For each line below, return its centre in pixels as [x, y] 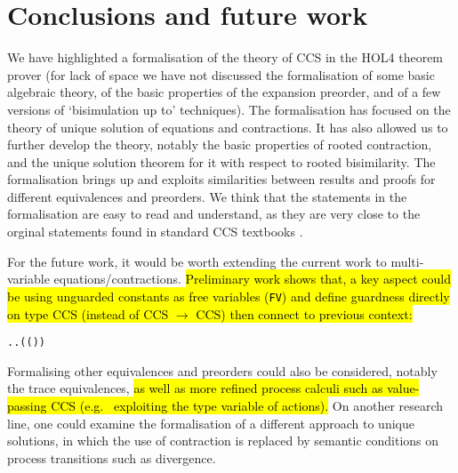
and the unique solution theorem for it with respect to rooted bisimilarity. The [221, 161]
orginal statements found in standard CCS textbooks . [155, 232]
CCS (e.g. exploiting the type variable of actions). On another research [247, 405]
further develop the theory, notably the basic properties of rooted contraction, [220, 144]
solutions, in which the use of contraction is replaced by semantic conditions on [223, 441]
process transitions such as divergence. [112, 457]
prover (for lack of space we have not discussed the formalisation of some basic [221, 74]
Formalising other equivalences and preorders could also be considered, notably [222, 370]
